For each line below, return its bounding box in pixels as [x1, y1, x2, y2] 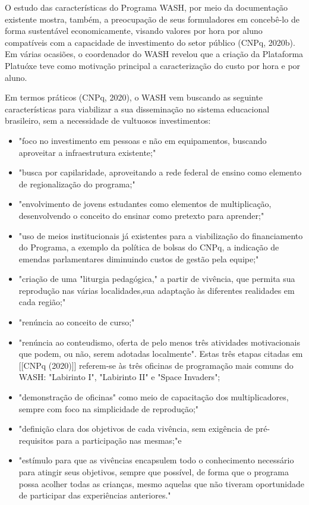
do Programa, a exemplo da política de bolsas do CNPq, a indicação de [18, 241, 279, 253]
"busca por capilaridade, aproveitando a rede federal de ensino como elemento [18, 166, 302, 178]
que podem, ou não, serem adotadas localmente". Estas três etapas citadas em [18, 347, 303, 360]
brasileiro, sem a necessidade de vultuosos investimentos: [5, 114, 211, 127]
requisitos [18, 434, 53, 446]
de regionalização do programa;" [18, 177, 135, 190]
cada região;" [18, 296, 66, 308]
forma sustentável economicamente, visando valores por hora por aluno [5, 24, 263, 37]
